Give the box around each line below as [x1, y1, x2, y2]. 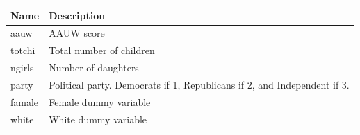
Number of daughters [49, 60, 139, 75]
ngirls [10, 60, 34, 75]
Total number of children [49, 43, 155, 57]
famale [10, 94, 39, 109]
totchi [10, 43, 35, 57]
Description [49, 8, 106, 22]
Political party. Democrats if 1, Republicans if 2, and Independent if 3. [49, 77, 350, 91]
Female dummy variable [49, 94, 151, 109]
